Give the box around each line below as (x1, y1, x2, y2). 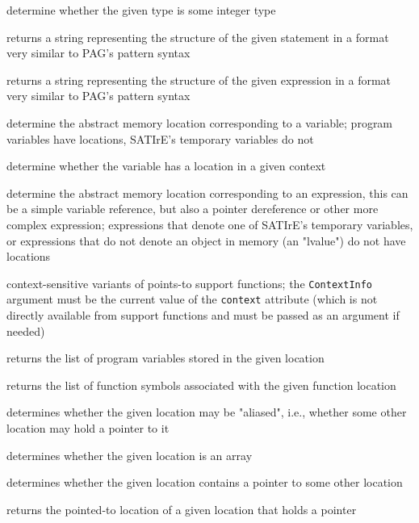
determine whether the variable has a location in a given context (6, 157, 326, 174)
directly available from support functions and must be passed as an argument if (6, 307, 400, 324)
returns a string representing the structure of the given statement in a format (6, 28, 389, 45)
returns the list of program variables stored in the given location (6, 349, 325, 366)
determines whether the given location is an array (6, 446, 253, 463)
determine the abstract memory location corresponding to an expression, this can (6, 184, 409, 201)
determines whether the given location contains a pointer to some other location (6, 474, 403, 491)
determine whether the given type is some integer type (6, 2, 276, 18)
